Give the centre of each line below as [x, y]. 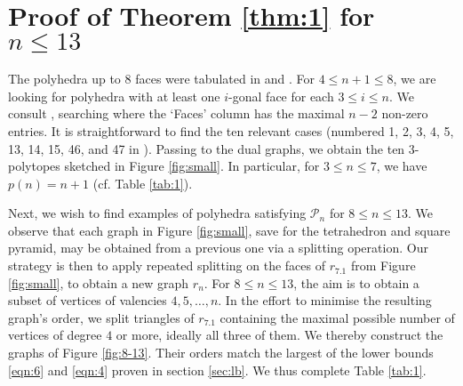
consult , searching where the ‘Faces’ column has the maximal [176, 113]
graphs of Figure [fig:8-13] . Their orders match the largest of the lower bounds [221, 353]
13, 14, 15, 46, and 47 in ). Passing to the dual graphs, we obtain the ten [207, 148]
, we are [415, 79]
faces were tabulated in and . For [225, 79]
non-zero [405, 113]
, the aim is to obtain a [356, 282]
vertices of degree [55, 335]
